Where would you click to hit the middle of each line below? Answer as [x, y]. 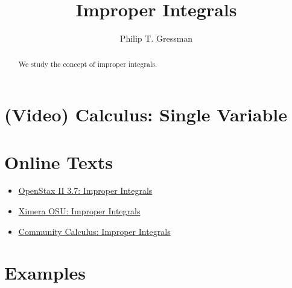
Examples [45, 273]
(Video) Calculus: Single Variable [146, 114]
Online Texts [59, 162]
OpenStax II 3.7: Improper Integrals [85, 190]
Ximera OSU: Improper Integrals [79, 211]
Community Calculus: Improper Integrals [94, 231]
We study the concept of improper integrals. [88, 64]
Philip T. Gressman [156, 38]
